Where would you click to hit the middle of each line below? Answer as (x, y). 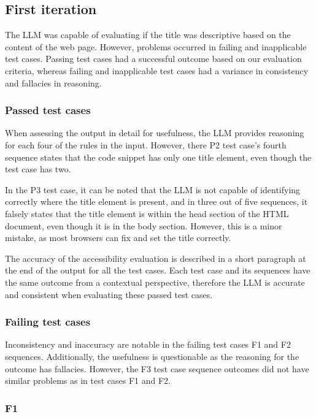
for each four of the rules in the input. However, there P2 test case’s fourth (146, 144)
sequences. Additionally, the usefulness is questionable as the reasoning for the (152, 356)
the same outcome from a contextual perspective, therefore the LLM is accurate (155, 282)
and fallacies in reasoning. (53, 82)
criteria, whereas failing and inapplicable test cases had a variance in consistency (157, 70)
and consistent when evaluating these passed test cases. (109, 294)
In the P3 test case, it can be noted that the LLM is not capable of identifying (153, 189)
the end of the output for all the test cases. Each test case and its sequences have (158, 270)
